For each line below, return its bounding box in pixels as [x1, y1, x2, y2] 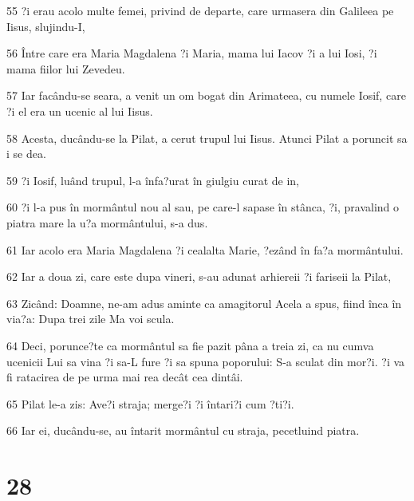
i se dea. [6, 145, 46, 162]
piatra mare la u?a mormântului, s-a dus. [6, 214, 208, 231]
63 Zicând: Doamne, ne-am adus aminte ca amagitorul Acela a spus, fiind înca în [6, 294, 402, 311]
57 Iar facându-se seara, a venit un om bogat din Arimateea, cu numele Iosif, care [6, 87, 406, 104]
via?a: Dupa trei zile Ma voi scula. [6, 310, 175, 327]
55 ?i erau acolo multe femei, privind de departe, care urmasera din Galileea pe [6, 2, 394, 18]
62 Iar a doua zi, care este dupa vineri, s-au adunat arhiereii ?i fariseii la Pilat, [6, 268, 392, 285]
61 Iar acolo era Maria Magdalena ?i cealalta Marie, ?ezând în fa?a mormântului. [6, 241, 404, 258]
